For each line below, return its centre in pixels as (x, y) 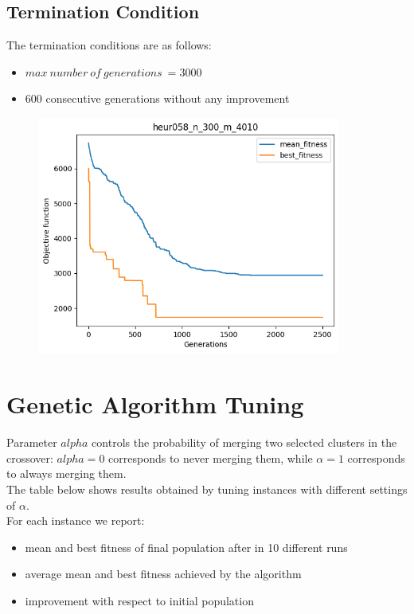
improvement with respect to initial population (139, 600)
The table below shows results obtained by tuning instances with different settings (207, 489)
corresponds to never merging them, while (211, 458)
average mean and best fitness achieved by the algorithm (163, 574)
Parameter (32, 442)
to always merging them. (66, 473)
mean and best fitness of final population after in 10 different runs (186, 547)
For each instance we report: (76, 520)
